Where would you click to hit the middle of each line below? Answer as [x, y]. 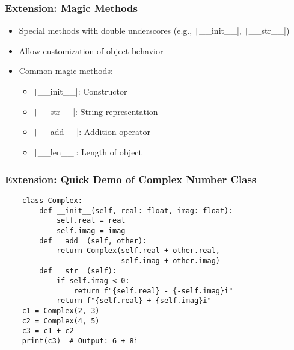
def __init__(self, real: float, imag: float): [136, 211]
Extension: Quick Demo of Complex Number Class [131, 179]
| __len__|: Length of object [88, 152]
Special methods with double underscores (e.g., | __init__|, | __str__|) [154, 30]
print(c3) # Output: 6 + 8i [80, 341]
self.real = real [91, 221]
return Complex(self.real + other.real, [138, 251]
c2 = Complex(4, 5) [61, 321]
